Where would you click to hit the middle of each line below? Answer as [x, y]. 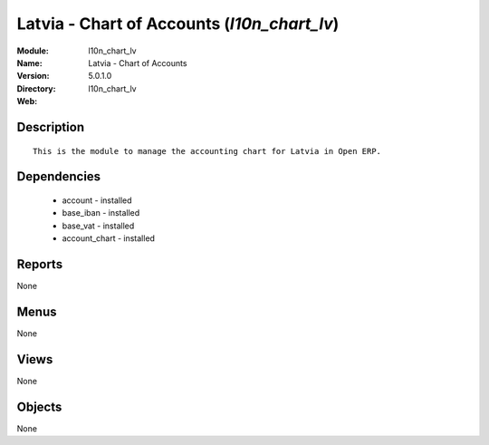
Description [51, 127]
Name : [29, 63]
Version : [33, 76]
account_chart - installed [109, 238]
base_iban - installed [101, 213]
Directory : [36, 88]
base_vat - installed [98, 226]
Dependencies [59, 177]
